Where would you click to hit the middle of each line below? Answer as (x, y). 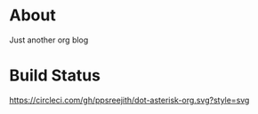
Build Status (55, 76)
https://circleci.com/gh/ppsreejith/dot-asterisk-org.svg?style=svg (129, 100)
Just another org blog (49, 40)
